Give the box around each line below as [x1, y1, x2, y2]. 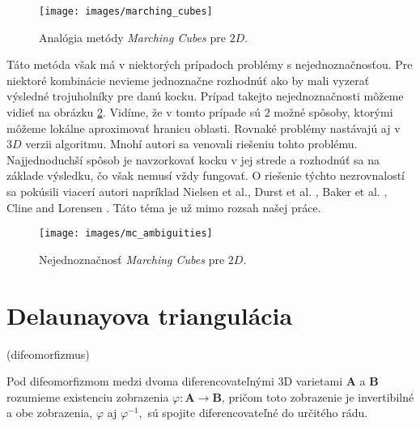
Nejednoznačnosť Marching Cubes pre [39, 250, 225, 267]
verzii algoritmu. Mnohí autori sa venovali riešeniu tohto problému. [25, 135, 358, 152]
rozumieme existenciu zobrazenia [6, 388, 169, 405]
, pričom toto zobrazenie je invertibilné [221, 388, 414, 405]
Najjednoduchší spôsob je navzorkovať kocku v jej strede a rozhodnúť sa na [6, 151, 380, 168]
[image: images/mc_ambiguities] [39, 228, 213, 240]
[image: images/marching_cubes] [39, 6, 213, 17]
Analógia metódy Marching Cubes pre [39, 28, 227, 45]
